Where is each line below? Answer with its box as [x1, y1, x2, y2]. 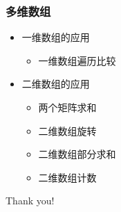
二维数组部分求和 [38, 147, 116, 161]
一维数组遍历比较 [38, 53, 116, 67]
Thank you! [6, 193, 55, 208]
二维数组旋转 [38, 123, 97, 138]
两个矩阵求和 [38, 100, 97, 114]
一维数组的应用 [21, 30, 90, 44]
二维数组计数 [38, 170, 97, 184]
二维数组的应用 [21, 76, 90, 91]
